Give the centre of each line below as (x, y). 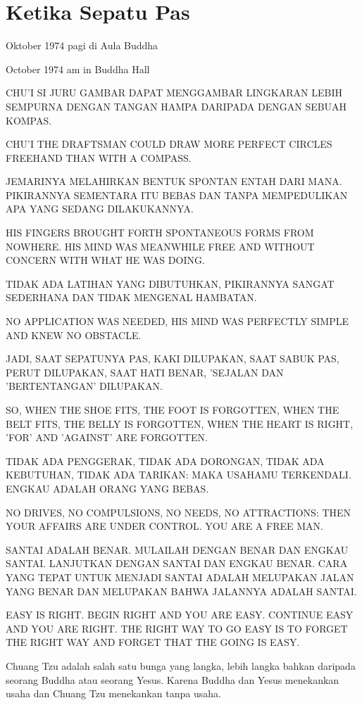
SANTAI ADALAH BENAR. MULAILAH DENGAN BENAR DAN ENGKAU (177, 549)
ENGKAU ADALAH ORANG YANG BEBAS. (107, 488)
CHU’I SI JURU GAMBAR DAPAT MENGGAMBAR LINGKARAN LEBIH (174, 93)
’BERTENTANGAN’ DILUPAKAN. (84, 386)
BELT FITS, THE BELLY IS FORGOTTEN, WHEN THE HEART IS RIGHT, (180, 423)
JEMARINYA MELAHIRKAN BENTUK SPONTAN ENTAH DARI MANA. (174, 181)
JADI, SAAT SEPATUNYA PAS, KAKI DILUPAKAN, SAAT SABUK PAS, (173, 358)
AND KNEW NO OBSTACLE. (74, 335)
